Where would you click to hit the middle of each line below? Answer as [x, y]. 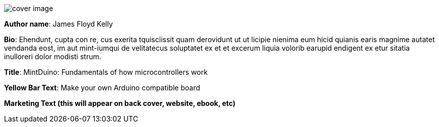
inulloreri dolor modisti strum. [53, 56]
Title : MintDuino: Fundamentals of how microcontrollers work [106, 72]
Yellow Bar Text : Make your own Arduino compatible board [102, 88]
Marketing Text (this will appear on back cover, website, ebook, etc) [120, 103]
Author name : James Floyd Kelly [58, 24]
